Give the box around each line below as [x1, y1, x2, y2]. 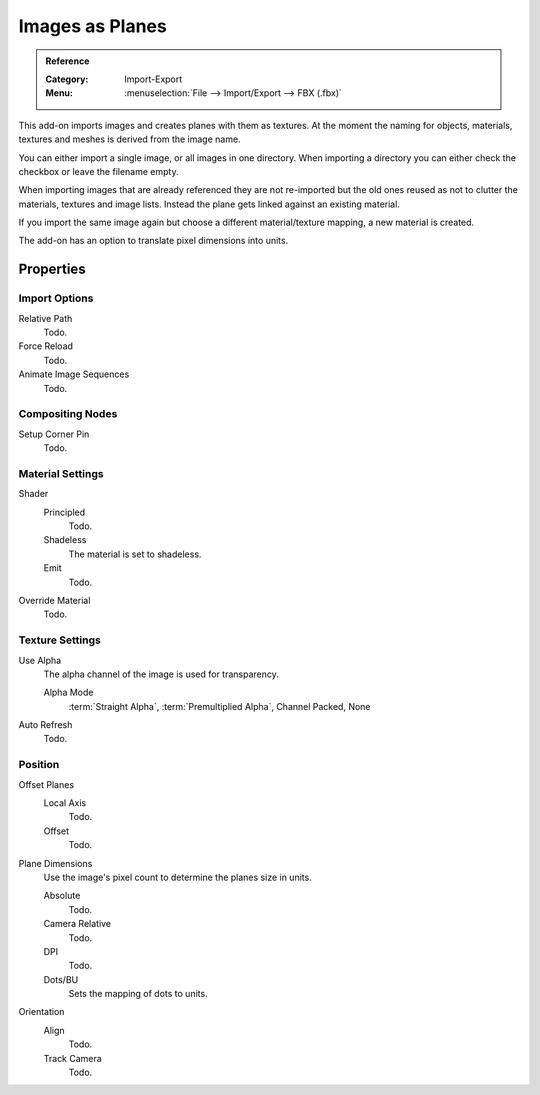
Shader [18, 488, 49, 500]
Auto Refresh [18, 719, 73, 731]
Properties [18, 261, 86, 278]
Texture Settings [18, 633, 102, 647]
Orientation [18, 1006, 65, 1018]
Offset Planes [18, 778, 75, 790]
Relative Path [18, 312, 73, 324]
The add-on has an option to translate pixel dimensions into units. [18, 235, 289, 247]
